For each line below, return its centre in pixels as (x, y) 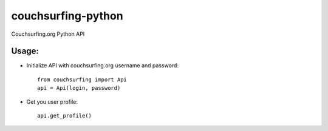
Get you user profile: (52, 102)
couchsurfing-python (67, 16)
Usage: (25, 51)
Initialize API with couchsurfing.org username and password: (103, 65)
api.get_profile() (65, 116)
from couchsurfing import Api (82, 79)
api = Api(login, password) (79, 88)
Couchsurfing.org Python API (48, 34)
